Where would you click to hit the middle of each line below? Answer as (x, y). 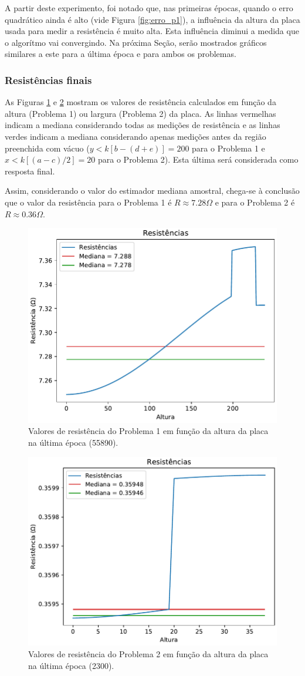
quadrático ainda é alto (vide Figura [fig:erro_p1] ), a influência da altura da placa (152, 19)
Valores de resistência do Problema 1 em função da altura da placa (148, 431)
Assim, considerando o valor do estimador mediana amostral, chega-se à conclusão (152, 191)
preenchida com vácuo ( (47, 148)
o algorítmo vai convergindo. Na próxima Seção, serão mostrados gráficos (136, 42)
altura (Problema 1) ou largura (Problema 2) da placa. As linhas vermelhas (140, 113)
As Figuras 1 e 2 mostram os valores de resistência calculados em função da (140, 102)
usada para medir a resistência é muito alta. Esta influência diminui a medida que (152, 31)
